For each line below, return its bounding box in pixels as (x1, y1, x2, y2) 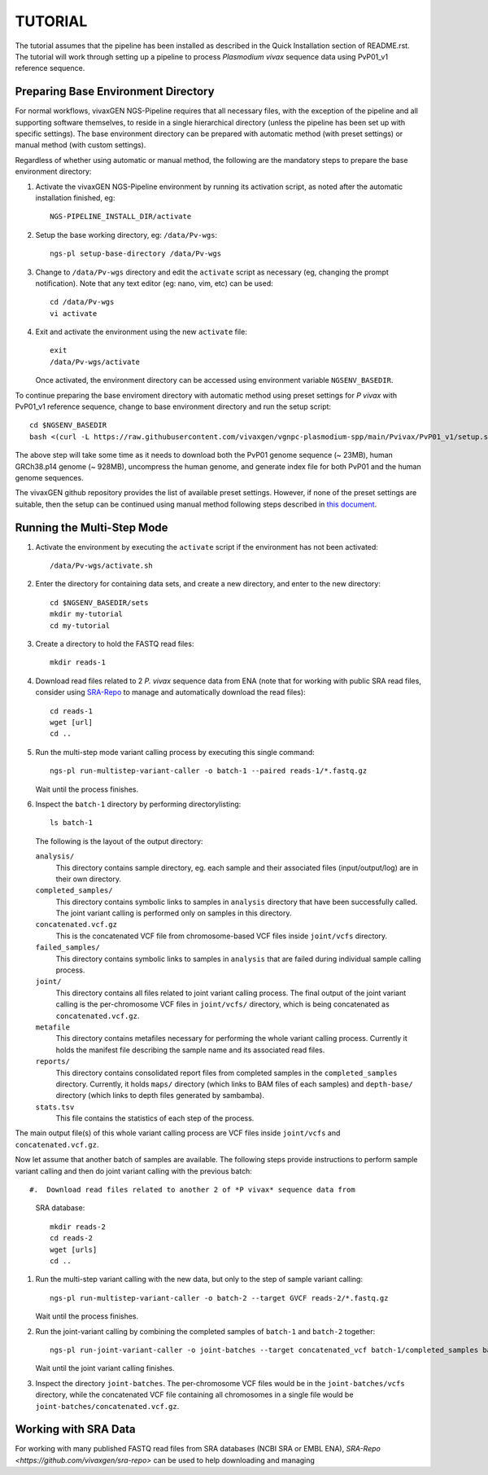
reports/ (35, 1057, 71, 1066)
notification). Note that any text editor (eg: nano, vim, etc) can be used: (35, 278, 274, 288)
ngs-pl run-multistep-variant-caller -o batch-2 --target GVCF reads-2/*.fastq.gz (50, 1293, 389, 1302)
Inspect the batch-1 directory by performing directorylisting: (35, 799, 242, 809)
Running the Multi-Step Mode (15, 520, 168, 534)
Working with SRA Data (15, 1422, 136, 1437)
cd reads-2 (50, 1234, 94, 1243)
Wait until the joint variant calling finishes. (35, 1363, 175, 1373)
